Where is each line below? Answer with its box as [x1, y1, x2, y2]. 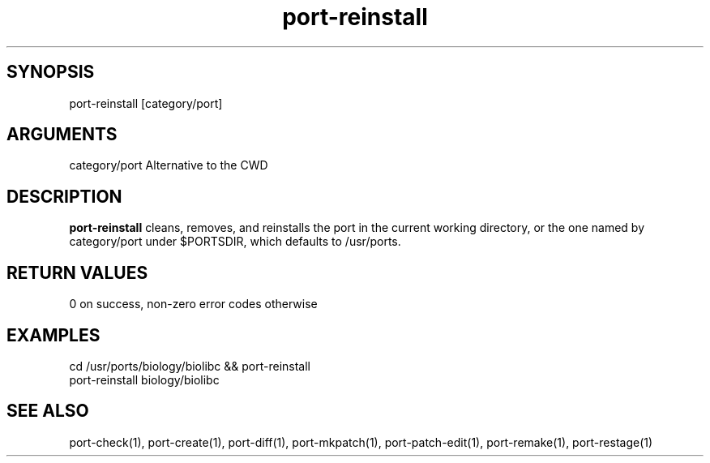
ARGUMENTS [6, 124, 118, 145]
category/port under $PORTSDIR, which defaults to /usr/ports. [69, 234, 401, 249]
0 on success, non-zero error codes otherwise [69, 297, 318, 311]
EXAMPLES [6, 324, 101, 345]
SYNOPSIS [6, 62, 95, 83]
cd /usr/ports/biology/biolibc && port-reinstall [69, 358, 310, 373]
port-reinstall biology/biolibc [69, 372, 220, 387]
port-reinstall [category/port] [69, 96, 223, 110]
